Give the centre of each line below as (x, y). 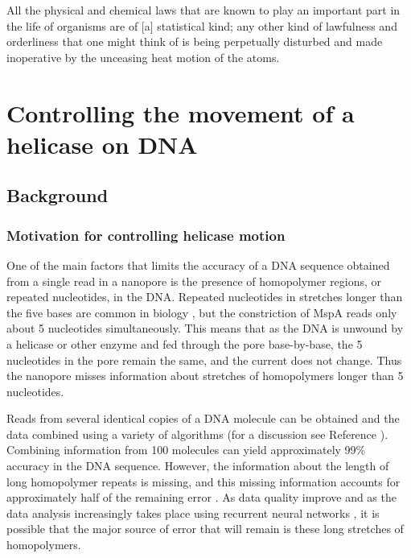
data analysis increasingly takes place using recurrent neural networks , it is (193, 513)
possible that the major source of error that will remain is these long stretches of (205, 529)
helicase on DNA (102, 144)
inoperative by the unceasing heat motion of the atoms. (143, 57)
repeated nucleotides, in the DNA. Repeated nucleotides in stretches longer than (205, 297)
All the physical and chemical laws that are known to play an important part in (203, 10)
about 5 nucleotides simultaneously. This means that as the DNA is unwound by (205, 328)
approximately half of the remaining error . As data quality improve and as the (201, 497)
